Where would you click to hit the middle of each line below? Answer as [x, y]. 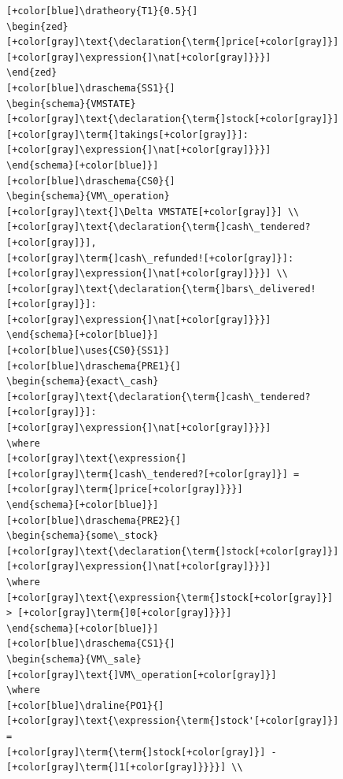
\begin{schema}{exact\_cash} [83, 382]
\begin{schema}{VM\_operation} [88, 197]
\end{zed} [32, 73]
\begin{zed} [37, 26]
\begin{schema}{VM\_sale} [74, 659]
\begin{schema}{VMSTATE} [71, 104]
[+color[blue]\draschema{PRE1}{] [94, 366]
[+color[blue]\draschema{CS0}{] [91, 181]
